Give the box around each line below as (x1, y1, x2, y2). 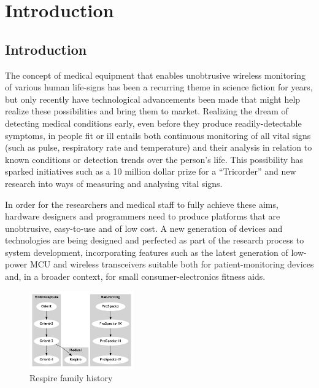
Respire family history (29, 371, 113, 384)
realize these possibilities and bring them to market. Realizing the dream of (5, 105, 288, 117)
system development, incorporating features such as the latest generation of (5, 245, 288, 258)
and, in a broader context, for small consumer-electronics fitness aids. (5, 270, 266, 283)
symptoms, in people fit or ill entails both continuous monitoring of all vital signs (5, 129, 311, 141)
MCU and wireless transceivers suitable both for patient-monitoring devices (29, 258, 314, 271)
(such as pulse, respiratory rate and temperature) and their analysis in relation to (5, 141, 312, 154)
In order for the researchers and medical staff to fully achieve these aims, (5, 197, 279, 210)
